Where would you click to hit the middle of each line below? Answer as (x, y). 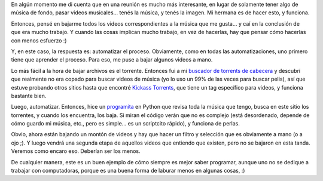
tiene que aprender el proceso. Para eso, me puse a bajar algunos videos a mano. (112, 60)
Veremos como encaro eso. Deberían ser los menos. (76, 151)
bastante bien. (29, 96)
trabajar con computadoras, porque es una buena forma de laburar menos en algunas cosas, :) (128, 171)
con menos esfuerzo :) (39, 40)
